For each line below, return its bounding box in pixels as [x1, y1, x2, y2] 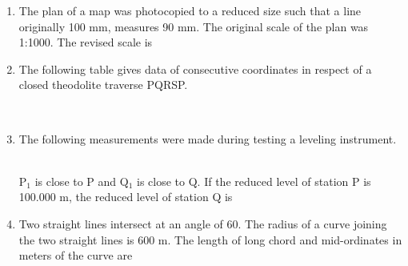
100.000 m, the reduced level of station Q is [18, 188, 233, 205]
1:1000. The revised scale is [18, 34, 153, 50]
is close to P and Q [34, 172, 129, 189]
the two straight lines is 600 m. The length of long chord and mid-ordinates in [18, 231, 402, 248]
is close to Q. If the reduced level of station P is [137, 172, 371, 189]
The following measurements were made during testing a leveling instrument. [18, 130, 397, 147]
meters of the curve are [18, 247, 133, 264]
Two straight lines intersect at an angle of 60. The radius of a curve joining [18, 215, 387, 232]
